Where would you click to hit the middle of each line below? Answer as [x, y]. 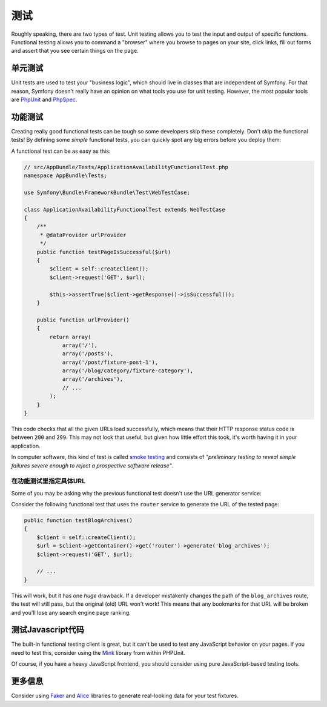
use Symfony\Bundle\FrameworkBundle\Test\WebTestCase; [107, 192]
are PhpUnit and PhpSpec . [44, 99]
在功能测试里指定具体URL [48, 481]
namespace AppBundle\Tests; [65, 176]
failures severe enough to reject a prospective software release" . [92, 465]
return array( [70, 337]
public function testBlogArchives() [78, 521]
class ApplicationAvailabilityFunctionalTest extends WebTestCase [124, 209]
